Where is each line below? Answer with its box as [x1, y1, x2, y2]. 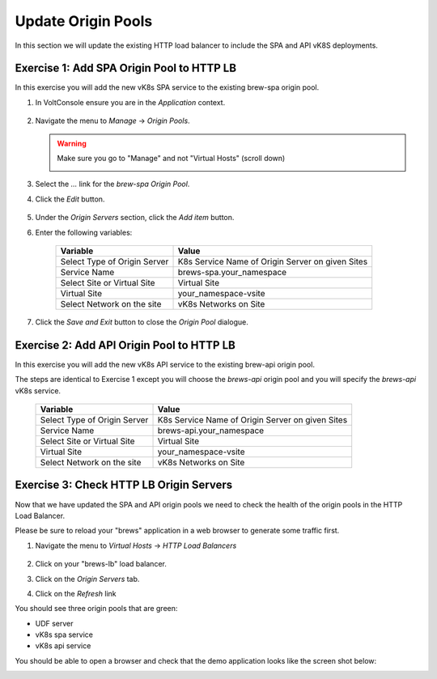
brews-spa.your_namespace [177, 266, 287, 278]
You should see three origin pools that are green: [15, 604, 178, 613]
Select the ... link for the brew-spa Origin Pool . [35, 179, 190, 189]
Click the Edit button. [35, 194, 105, 204]
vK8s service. [15, 385, 61, 396]
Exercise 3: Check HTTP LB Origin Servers [15, 478, 233, 492]
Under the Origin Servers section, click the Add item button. [35, 213, 235, 223]
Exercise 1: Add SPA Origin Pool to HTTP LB [15, 62, 237, 75]
